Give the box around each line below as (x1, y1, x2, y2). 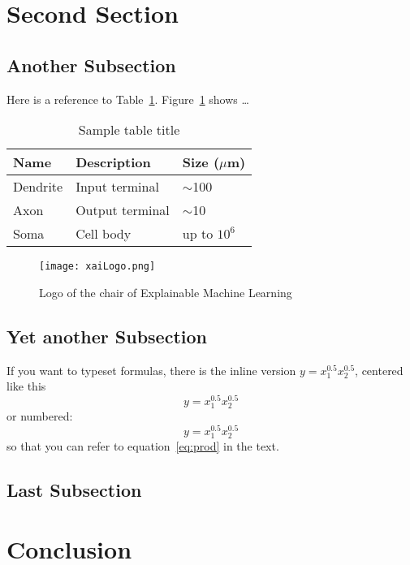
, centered (355, 361, 404, 378)
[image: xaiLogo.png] (39, 261, 156, 273)
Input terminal (76, 177, 159, 196)
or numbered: (6, 408, 73, 425)
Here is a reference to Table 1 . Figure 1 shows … (6, 90, 249, 107)
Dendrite (13, 177, 63, 196)
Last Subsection (6, 477, 142, 502)
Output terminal (76, 201, 170, 220)
